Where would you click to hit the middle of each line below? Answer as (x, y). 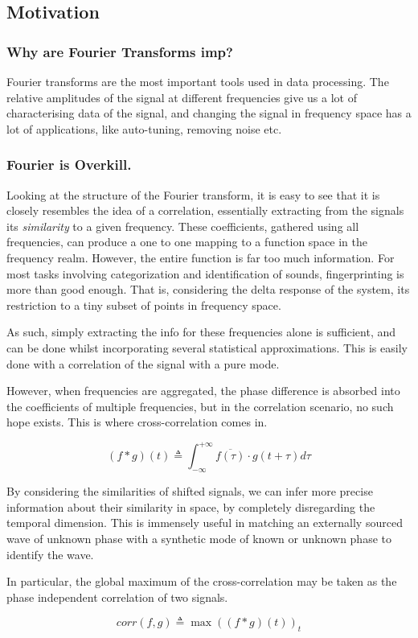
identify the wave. (50, 554)
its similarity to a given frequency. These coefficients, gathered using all (183, 226)
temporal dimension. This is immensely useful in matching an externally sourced (205, 523)
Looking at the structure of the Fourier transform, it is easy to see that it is (193, 194)
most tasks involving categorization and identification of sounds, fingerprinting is (205, 273)
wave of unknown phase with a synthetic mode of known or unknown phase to (199, 538)
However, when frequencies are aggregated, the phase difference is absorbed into (203, 391)
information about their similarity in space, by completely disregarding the (191, 506)
